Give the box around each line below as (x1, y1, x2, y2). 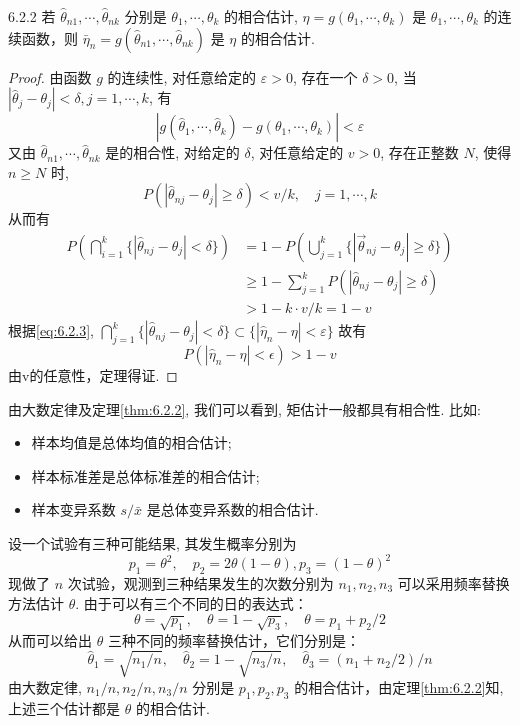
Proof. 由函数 (8, 66, 92, 87)
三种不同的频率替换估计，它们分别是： (107, 629, 360, 650)
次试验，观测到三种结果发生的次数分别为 (67, 572, 334, 593)
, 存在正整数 (380, 142, 459, 163)
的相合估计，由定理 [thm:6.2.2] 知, (294, 676, 504, 697)
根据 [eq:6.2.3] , (8, 320, 94, 341)
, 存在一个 (292, 66, 358, 87)
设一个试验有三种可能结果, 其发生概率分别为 (8, 533, 297, 554)
